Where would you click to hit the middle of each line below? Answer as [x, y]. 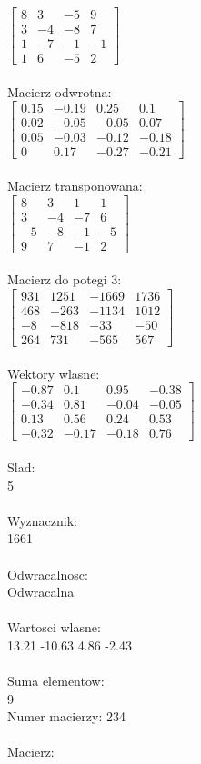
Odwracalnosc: [48, 574]
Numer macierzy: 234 [66, 716]
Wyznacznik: [43, 520]
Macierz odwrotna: [60, 91]
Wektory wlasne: [54, 373]
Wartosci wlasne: [54, 627]
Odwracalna [41, 592]
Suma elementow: [56, 681]
